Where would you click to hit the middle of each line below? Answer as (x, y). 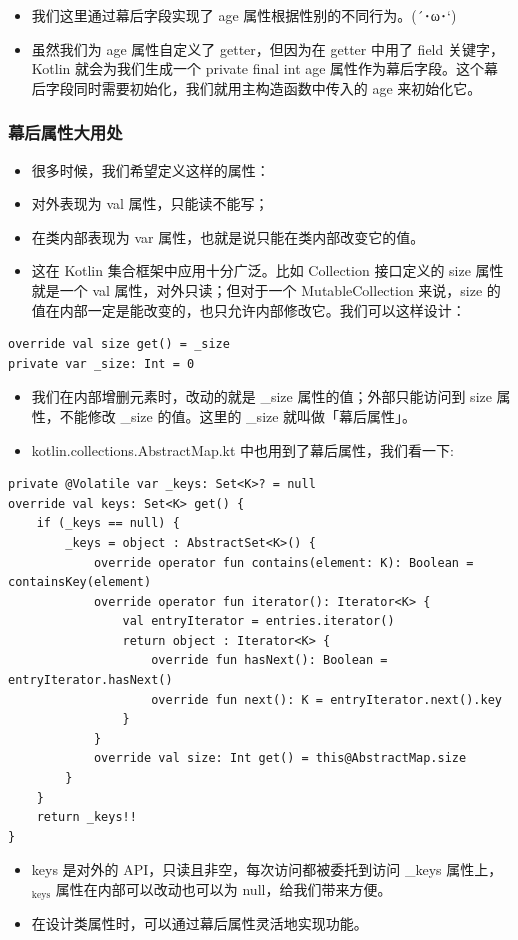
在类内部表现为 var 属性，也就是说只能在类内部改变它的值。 (228, 236)
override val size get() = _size (119, 344)
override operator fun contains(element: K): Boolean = (283, 562)
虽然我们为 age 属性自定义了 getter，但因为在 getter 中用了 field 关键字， (267, 48)
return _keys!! (86, 817)
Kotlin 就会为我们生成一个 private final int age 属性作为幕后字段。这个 (258, 68)
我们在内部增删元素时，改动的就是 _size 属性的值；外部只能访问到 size (261, 396)
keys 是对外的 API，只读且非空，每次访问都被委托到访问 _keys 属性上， (267, 869)
